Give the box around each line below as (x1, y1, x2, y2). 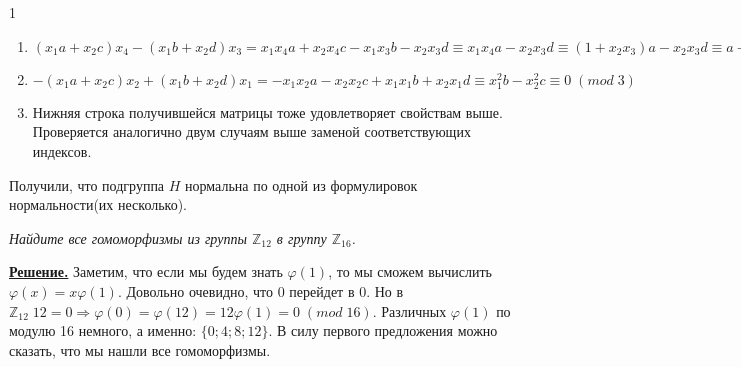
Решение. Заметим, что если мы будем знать (9, 261, 283, 282)
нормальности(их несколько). (9, 194, 187, 215)
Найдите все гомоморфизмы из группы (9, 227, 247, 248)
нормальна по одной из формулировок (185, 174, 418, 195)
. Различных (372, 300, 447, 321)
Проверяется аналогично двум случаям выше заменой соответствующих (32, 121, 471, 142)
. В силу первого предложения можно (268, 320, 498, 341)
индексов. (32, 140, 92, 161)
